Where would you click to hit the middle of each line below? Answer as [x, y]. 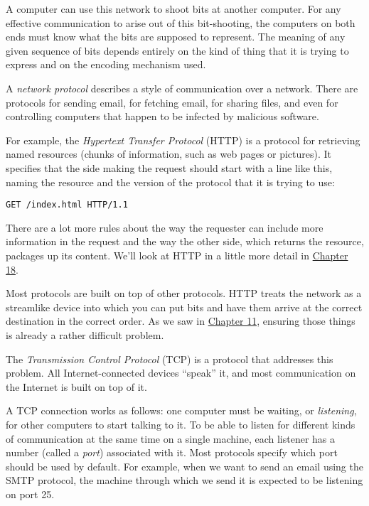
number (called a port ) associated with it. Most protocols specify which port [172, 452]
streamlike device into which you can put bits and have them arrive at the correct [184, 307]
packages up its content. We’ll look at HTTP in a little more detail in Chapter [177, 255]
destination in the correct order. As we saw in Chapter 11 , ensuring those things [181, 321]
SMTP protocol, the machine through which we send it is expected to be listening [184, 480]
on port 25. [30, 494]
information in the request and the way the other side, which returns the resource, [185, 241]
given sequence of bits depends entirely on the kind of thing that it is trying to [177, 50]
